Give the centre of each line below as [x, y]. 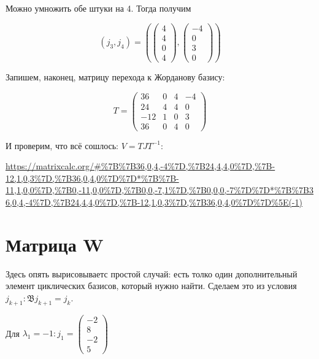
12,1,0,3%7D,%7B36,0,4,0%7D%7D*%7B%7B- [92, 178]
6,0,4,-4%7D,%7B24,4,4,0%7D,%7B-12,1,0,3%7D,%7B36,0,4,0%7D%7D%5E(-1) [154, 202]
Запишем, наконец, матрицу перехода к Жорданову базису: [115, 76]
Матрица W [55, 244]
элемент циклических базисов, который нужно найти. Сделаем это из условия [151, 286]
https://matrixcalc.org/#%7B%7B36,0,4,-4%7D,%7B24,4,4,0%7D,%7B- [140, 166]
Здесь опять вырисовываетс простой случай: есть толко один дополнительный [152, 273]
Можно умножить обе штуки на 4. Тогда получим [98, 8]
